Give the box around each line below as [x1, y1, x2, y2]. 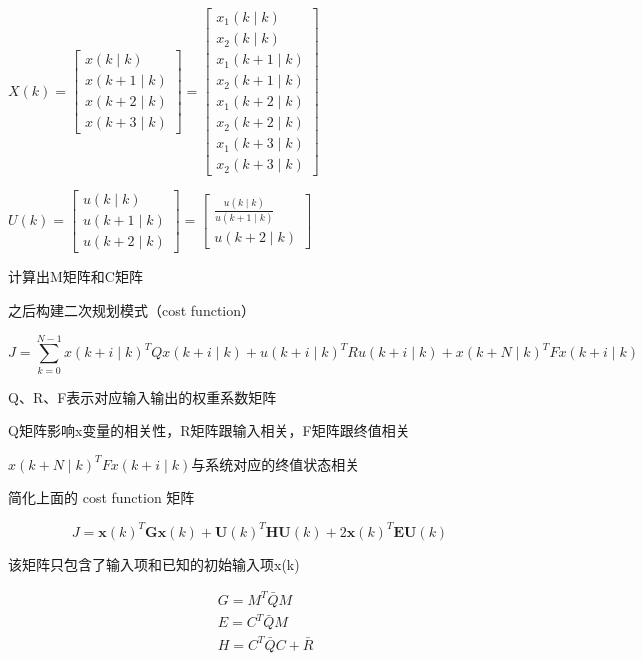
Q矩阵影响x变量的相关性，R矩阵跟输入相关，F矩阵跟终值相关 [8, 420, 410, 441]
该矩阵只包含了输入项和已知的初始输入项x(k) [8, 553, 300, 574]
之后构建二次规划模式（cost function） [8, 299, 256, 320]
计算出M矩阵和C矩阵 [8, 266, 143, 287]
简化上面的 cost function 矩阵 [8, 487, 195, 508]
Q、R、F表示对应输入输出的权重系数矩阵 [8, 386, 277, 407]
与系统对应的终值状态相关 [191, 453, 360, 474]
